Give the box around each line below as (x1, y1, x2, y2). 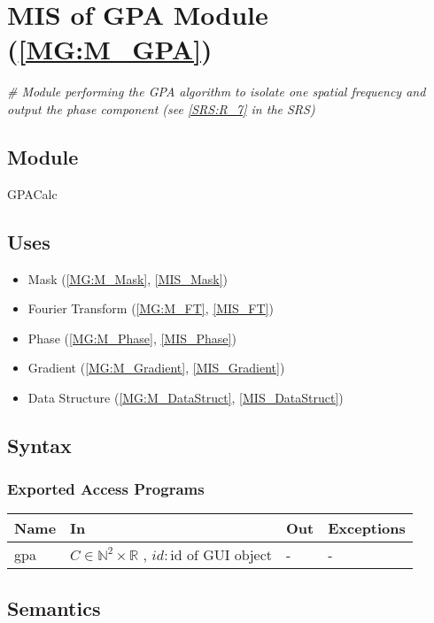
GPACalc (7, 184, 58, 203)
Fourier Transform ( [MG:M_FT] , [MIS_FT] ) (27, 299, 274, 318)
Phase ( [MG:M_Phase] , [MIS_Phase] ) (27, 328, 236, 347)
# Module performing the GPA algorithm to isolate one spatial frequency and (7, 82, 426, 101)
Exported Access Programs (7, 478, 205, 500)
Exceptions (328, 518, 406, 539)
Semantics (7, 594, 101, 621)
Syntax (7, 431, 72, 458)
